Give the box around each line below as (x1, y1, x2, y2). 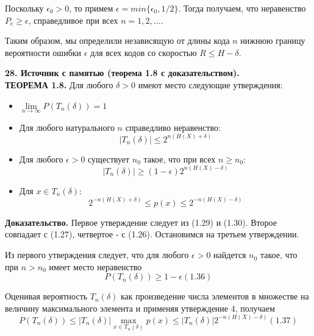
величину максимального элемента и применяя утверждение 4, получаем (5, 301, 275, 314)
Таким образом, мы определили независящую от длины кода (5, 34, 230, 47)
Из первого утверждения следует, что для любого (5, 248, 189, 261)
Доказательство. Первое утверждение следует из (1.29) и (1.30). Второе (5, 215, 277, 228)
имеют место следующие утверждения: (138, 78, 283, 91)
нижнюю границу (240, 34, 305, 47)
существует (88, 152, 130, 165)
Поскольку (5, 2, 44, 14)
